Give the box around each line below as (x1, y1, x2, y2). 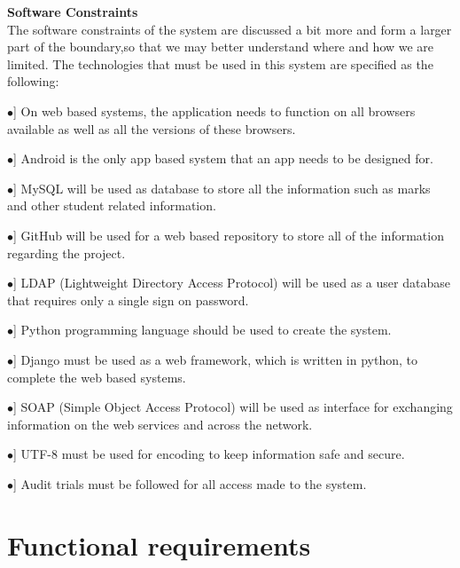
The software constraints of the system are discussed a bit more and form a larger (7, 20, 452, 38)
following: (7, 72, 59, 91)
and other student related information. (7, 196, 216, 215)
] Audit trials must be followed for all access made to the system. (13, 474, 367, 493)
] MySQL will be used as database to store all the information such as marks (13, 178, 431, 197)
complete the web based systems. (7, 367, 186, 386)
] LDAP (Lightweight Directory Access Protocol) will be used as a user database (13, 273, 450, 292)
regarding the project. (7, 243, 126, 262)
